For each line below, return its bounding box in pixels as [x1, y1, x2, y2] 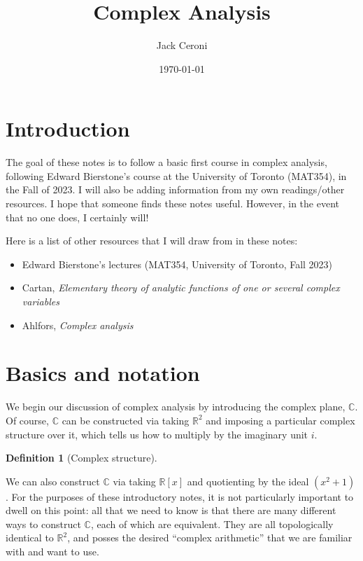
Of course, [6, 413, 49, 427]
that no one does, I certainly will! [6, 209, 149, 224]
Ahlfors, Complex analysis [22, 317, 134, 332]
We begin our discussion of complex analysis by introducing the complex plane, [6, 399, 346, 414]
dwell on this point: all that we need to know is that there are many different [6, 503, 336, 518]
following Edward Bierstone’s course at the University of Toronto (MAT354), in [6, 168, 347, 183]
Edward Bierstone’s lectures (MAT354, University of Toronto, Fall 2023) [22, 256, 333, 271]
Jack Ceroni [156, 38, 208, 53]
